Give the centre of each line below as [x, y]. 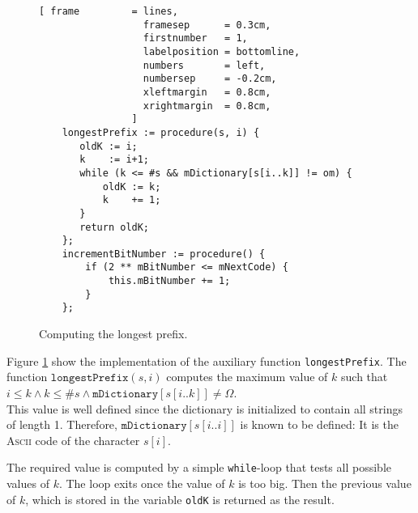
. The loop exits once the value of [142, 483]
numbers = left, [204, 65]
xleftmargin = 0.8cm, [207, 92]
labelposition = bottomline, [222, 51]
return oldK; [115, 227]
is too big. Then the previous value [325, 483]
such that [365, 377]
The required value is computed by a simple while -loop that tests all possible [199, 467]
